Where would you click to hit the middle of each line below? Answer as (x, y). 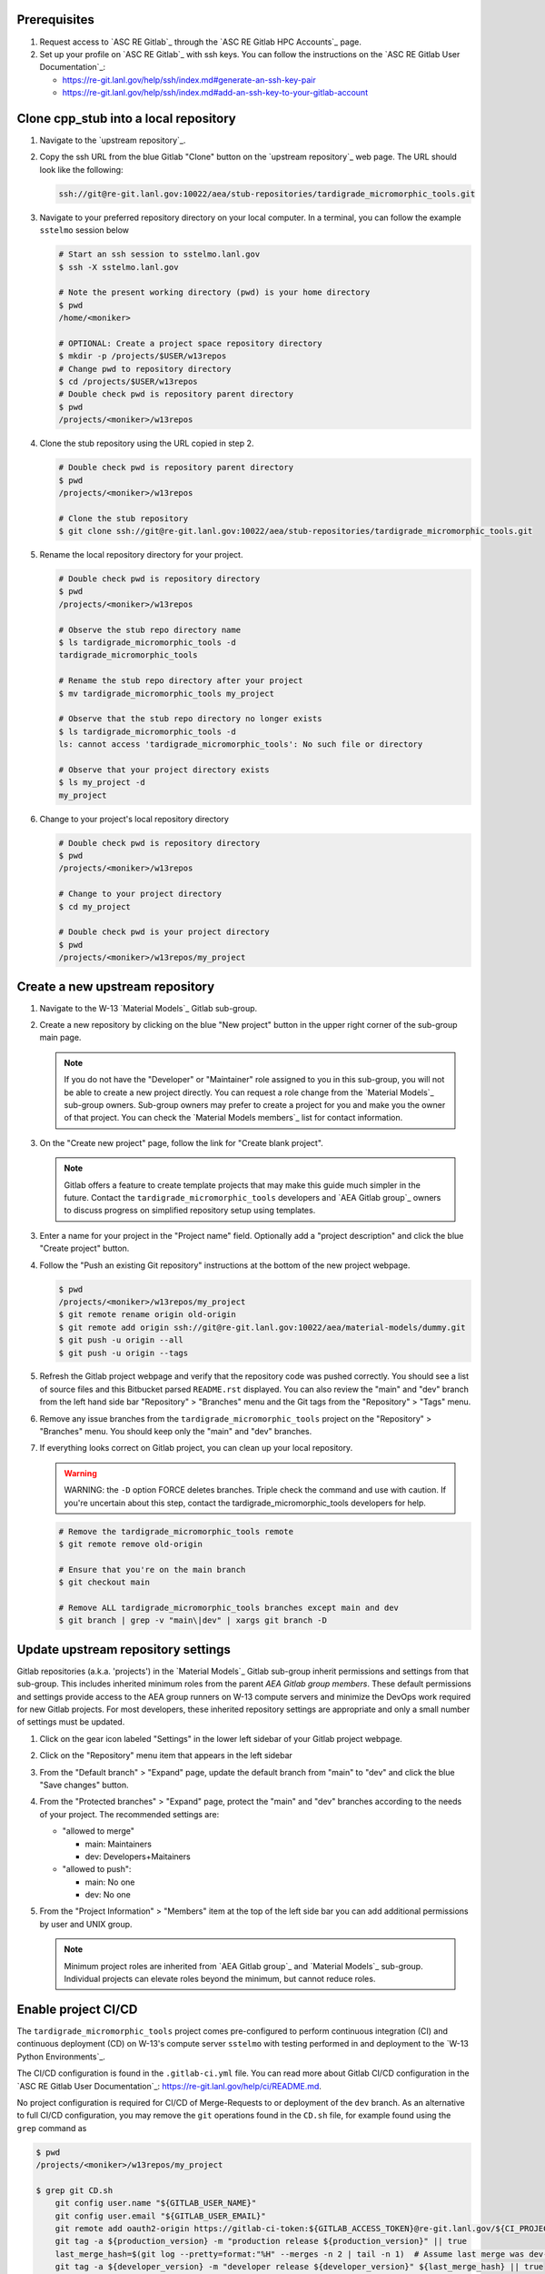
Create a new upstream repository (116, 986)
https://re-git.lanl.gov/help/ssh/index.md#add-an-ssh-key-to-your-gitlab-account (215, 93)
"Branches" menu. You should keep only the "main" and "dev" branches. (176, 1432)
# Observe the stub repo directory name (149, 629)
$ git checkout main (104, 1582)
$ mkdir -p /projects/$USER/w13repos (143, 356)
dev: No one (108, 1895)
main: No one (110, 1882)
